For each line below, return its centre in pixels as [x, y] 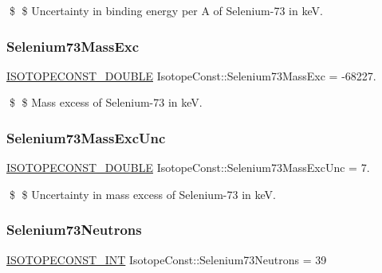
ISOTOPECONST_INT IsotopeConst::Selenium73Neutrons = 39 [167, 259]
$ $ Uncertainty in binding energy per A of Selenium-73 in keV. [166, 10]
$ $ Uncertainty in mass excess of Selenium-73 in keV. [142, 194]
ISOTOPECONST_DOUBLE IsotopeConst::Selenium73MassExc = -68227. [191, 75]
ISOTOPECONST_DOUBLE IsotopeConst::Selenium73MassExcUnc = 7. [188, 168]
